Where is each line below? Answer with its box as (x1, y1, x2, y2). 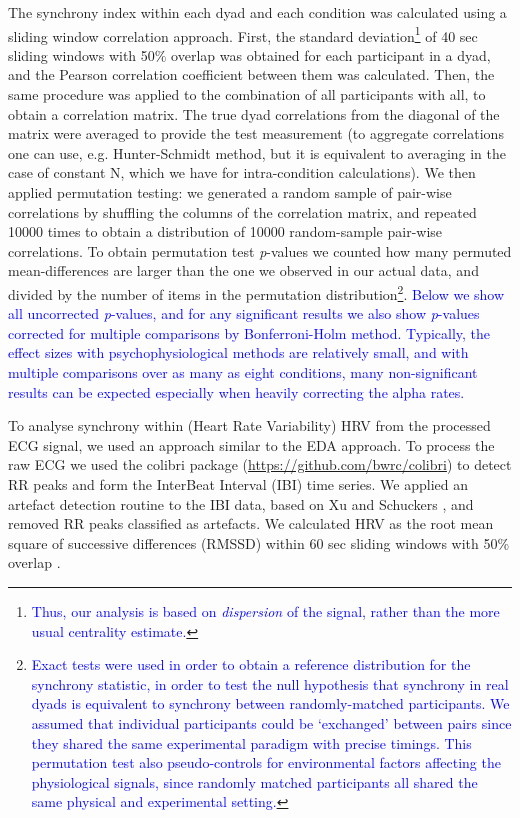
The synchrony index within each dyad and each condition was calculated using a (8, 2, 507, 22)
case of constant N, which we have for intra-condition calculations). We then (8, 162, 476, 183)
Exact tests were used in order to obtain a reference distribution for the (31, 654, 471, 675)
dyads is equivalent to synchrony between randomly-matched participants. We (31, 693, 510, 714)
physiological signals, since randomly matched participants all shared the (31, 771, 478, 792)
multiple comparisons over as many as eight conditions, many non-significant (8, 362, 478, 382)
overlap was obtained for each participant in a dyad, (171, 44, 491, 65)
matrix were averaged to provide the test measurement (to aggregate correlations (8, 123, 504, 144)
